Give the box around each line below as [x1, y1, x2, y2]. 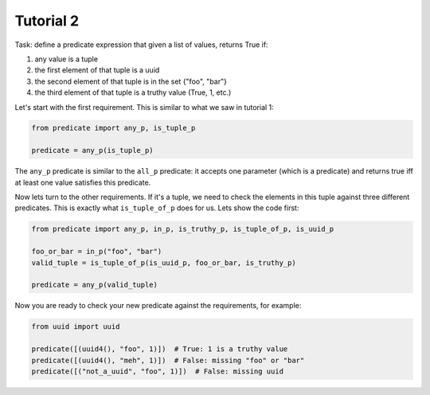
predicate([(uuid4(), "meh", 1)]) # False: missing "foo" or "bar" [31, 355, 305, 365]
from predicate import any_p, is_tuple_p [31, 123, 196, 133]
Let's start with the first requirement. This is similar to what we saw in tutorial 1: [14, 102, 274, 111]
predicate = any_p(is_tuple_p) [31, 146, 154, 155]
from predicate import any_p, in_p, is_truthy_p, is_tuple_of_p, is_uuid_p [31, 225, 334, 234]
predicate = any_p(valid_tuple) [31, 280, 158, 290]
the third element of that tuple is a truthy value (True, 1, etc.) [34, 88, 232, 97]
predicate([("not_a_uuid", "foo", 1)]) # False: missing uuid [31, 366, 284, 376]
